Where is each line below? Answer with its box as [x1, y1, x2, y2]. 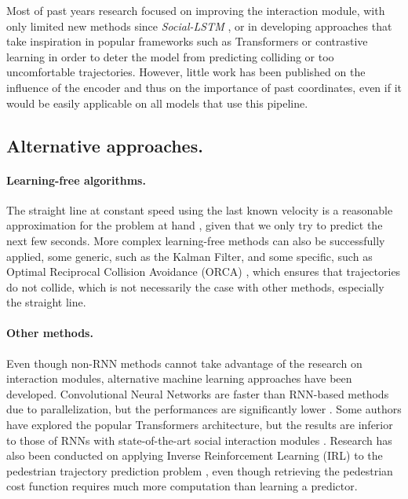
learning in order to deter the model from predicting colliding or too [6, 48, 334, 64]
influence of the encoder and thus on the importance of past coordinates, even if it [6, 79, 402, 95]
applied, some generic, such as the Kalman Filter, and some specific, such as [6, 248, 373, 264]
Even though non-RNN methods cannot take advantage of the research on [6, 354, 362, 371]
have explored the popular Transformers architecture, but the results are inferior [6, 416, 393, 433]
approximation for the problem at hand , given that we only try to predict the [6, 217, 383, 233]
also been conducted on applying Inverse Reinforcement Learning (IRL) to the [6, 447, 383, 464]
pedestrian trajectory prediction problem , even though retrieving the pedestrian [6, 462, 393, 479]
